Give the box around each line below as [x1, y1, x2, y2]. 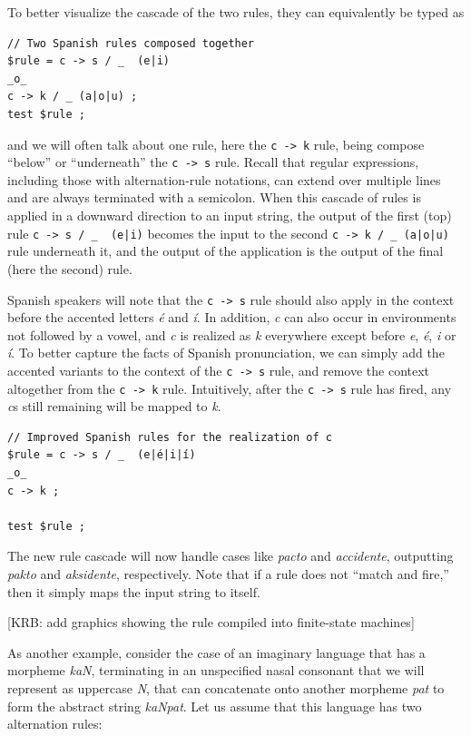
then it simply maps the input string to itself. [7, 582, 260, 601]
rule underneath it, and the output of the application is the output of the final [7, 241, 444, 260]
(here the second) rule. [7, 259, 132, 278]
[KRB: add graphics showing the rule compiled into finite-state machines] [7, 613, 415, 632]
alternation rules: [7, 714, 103, 733]
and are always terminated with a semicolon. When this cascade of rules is [7, 188, 421, 207]
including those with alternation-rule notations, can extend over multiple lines [7, 170, 441, 189]
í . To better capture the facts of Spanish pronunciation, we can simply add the [7, 343, 445, 362]
